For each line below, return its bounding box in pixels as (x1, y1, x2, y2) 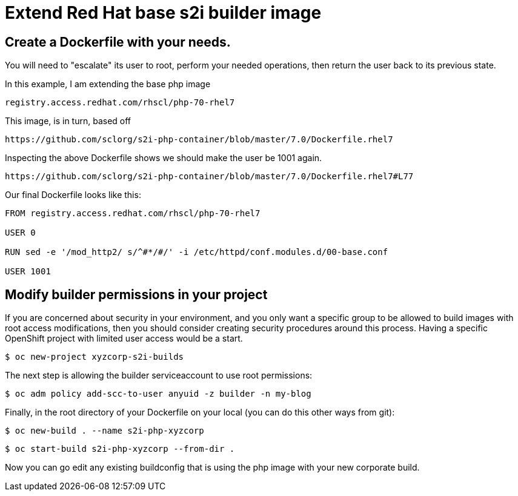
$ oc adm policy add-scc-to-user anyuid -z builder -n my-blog (5, 389, 311, 399)
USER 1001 (5, 266, 51, 277)
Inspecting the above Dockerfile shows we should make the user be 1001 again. (5, 153, 322, 164)
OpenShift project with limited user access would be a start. (5, 333, 243, 344)
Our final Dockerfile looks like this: (5, 190, 141, 200)
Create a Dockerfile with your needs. (5, 34, 231, 50)
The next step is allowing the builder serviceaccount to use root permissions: (5, 370, 313, 381)
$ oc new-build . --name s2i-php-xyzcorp (5, 426, 204, 436)
